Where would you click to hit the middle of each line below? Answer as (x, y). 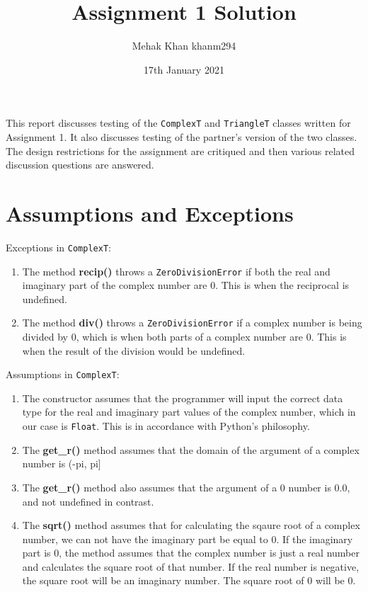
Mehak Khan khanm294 (184, 46)
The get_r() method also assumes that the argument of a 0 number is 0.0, (186, 487)
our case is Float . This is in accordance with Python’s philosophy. (166, 426)
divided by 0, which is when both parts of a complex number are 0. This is (184, 337)
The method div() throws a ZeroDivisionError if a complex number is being (192, 323)
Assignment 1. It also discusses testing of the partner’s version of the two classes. (182, 136)
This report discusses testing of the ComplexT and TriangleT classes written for (178, 123)
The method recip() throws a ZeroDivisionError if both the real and (176, 271)
